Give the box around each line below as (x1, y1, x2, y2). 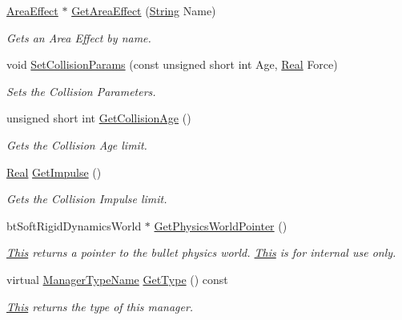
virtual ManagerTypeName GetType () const (6, 270, 228, 287)
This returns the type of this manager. (6, 298, 194, 314)
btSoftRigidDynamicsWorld (6, 217, 142, 234)
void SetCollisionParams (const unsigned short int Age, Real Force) (6, 56, 338, 73)
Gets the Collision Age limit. (6, 136, 147, 153)
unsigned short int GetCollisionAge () (6, 110, 191, 126)
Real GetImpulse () (6, 163, 102, 180)
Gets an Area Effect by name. (6, 29, 151, 46)
